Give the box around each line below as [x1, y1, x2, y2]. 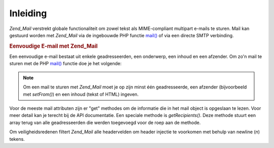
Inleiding [9, 8, 47, 19]
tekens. [9, 136, 25, 142]
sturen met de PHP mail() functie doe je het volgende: [9, 61, 122, 67]
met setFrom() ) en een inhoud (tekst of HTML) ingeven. [23, 91, 139, 97]
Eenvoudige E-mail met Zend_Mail [9, 42, 98, 49]
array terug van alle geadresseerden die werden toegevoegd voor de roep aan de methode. [9, 120, 201, 126]
